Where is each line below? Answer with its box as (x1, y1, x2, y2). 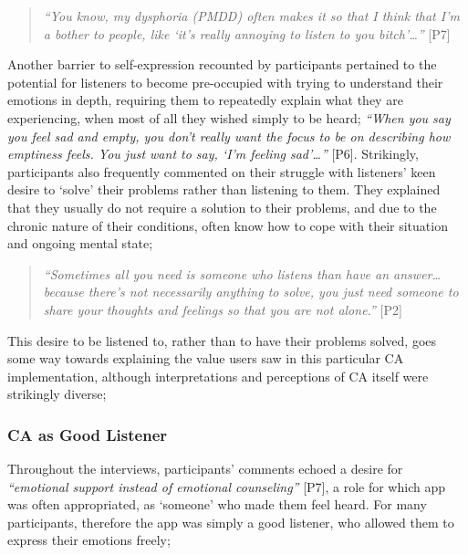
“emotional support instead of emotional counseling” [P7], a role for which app (7, 476, 446, 496)
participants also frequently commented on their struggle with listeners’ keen (7, 162, 436, 181)
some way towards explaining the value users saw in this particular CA (7, 349, 404, 368)
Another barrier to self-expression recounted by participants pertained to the (7, 55, 437, 74)
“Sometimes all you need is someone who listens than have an (43, 264, 390, 283)
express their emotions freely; (7, 530, 171, 550)
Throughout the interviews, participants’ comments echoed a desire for (7, 459, 403, 478)
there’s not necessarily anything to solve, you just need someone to (88, 282, 459, 301)
